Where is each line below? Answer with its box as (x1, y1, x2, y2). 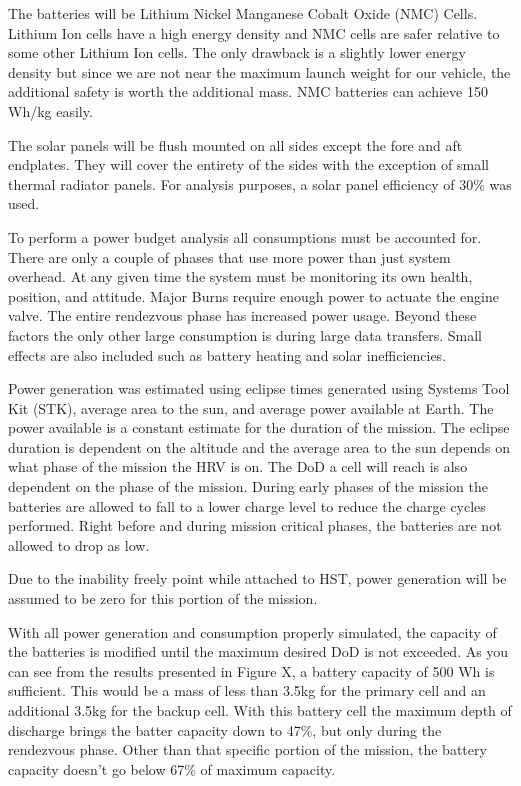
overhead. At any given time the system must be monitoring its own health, (8, 266, 473, 287)
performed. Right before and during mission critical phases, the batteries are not (8, 515, 502, 536)
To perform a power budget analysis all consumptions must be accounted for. (8, 226, 482, 247)
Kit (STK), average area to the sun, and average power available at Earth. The (8, 397, 494, 418)
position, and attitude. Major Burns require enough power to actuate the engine (8, 285, 499, 306)
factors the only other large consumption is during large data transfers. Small (8, 324, 482, 345)
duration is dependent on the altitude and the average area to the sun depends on (8, 436, 511, 457)
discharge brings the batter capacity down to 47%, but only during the (8, 719, 442, 740)
